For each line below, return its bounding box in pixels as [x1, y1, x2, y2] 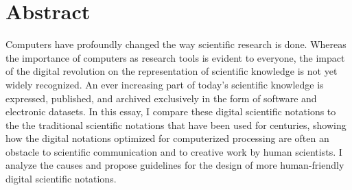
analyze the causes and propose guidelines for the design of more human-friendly [5, 158, 344, 172]
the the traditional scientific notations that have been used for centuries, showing [5, 117, 347, 132]
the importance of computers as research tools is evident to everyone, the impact [5, 50, 345, 64]
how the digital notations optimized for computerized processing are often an [5, 131, 329, 145]
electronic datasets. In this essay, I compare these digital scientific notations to [5, 104, 336, 119]
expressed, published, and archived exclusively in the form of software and [5, 91, 317, 105]
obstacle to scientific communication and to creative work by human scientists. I [5, 144, 342, 158]
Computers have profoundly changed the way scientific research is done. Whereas [5, 37, 347, 51]
